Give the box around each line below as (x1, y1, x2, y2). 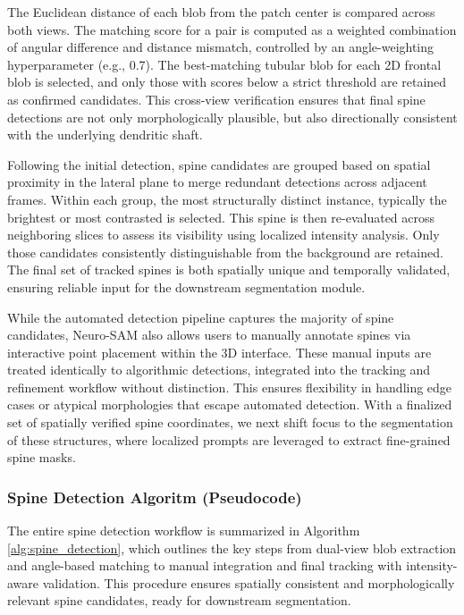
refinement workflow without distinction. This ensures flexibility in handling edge (7, 377, 452, 396)
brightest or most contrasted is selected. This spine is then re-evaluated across (7, 207, 435, 226)
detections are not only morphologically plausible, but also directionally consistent (7, 107, 458, 126)
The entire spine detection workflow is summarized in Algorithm (7, 521, 360, 540)
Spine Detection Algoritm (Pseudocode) (7, 485, 302, 508)
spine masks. (7, 448, 76, 467)
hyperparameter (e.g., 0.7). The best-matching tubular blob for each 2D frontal (7, 55, 442, 73)
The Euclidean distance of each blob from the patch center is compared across (7, 3, 435, 21)
